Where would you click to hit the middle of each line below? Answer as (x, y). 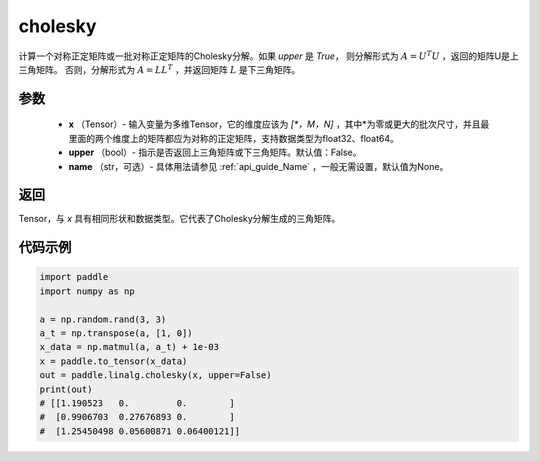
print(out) (66, 389)
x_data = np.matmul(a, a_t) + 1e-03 (129, 347)
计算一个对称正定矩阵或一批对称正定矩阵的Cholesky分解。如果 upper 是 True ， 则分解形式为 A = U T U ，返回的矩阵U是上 (268, 55)
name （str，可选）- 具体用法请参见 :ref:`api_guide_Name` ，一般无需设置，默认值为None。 (258, 166)
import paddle (74, 277)
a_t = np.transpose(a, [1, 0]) (116, 333)
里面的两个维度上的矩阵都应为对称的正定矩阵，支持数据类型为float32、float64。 (233, 138)
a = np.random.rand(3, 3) (103, 319)
